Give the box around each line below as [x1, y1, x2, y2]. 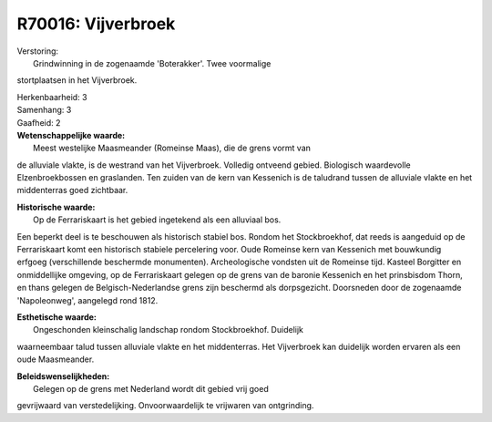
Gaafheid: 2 [16, 117, 61, 128]
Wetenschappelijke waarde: [16, 129, 126, 140]
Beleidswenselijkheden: [16, 370, 110, 382]
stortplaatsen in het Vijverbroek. [16, 75, 138, 86]
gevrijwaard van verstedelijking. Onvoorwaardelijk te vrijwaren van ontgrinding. [16, 400, 314, 411]
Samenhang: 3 [16, 105, 72, 116]
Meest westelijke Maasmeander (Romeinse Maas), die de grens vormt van [33, 142, 312, 154]
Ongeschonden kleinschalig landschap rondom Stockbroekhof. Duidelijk [33, 324, 304, 335]
